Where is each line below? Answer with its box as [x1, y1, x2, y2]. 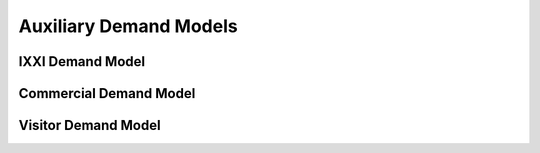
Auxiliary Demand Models [18, 15, 239, 37]
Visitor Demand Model [18, 117, 161, 134]
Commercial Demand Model [18, 85, 196, 102]
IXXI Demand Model [18, 53, 145, 70]
